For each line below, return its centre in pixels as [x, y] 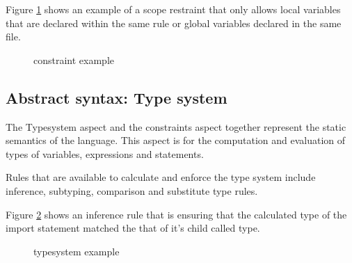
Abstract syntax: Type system [117, 97]
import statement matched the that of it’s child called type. [133, 228]
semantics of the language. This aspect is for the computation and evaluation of [176, 140]
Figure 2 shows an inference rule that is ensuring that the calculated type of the [176, 214]
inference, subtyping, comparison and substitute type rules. [132, 190]
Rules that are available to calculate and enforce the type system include [161, 177]
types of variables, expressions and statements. [105, 153]
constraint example [74, 59]
